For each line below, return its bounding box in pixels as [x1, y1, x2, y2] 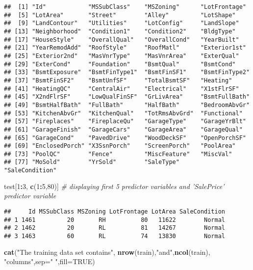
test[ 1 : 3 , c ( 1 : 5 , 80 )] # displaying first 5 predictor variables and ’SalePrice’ [4, 181, 225, 191]
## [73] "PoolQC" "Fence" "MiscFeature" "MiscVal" [4, 150, 232, 158]
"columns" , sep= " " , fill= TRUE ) [4, 256, 95, 267]
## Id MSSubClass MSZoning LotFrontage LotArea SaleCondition [4, 208, 226, 215]
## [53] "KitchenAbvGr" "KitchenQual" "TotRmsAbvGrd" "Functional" [4, 109, 243, 117]
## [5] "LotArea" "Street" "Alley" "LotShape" [4, 11, 236, 19]
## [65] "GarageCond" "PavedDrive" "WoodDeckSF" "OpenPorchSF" [4, 134, 246, 141]
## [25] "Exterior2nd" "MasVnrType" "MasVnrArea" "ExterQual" [4, 52, 239, 59]
